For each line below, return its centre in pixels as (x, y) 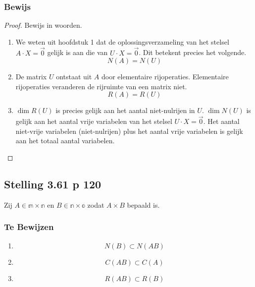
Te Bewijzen (29, 227)
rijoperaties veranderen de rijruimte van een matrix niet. (101, 86)
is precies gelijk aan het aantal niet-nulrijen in (125, 110)
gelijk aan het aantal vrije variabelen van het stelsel (94, 121)
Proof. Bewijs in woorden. (43, 25)
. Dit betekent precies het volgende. (193, 52)
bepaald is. (143, 204)
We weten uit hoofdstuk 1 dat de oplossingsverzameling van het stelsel (122, 41)
